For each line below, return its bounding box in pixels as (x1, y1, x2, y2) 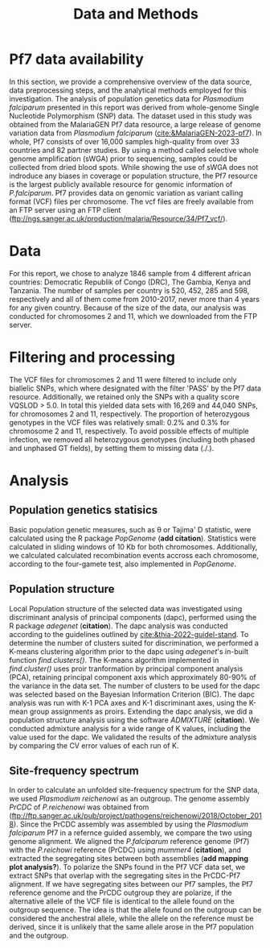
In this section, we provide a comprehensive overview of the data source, (9, 77, 252, 86)
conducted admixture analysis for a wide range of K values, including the (9, 723, 252, 733)
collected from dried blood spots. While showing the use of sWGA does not (9, 162, 259, 172)
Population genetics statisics (9, 503, 158, 517)
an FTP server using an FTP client (9, 205, 121, 214)
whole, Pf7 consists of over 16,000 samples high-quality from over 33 (9, 136, 240, 146)
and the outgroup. (9, 931, 69, 941)
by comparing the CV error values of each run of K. (9, 740, 179, 750)
